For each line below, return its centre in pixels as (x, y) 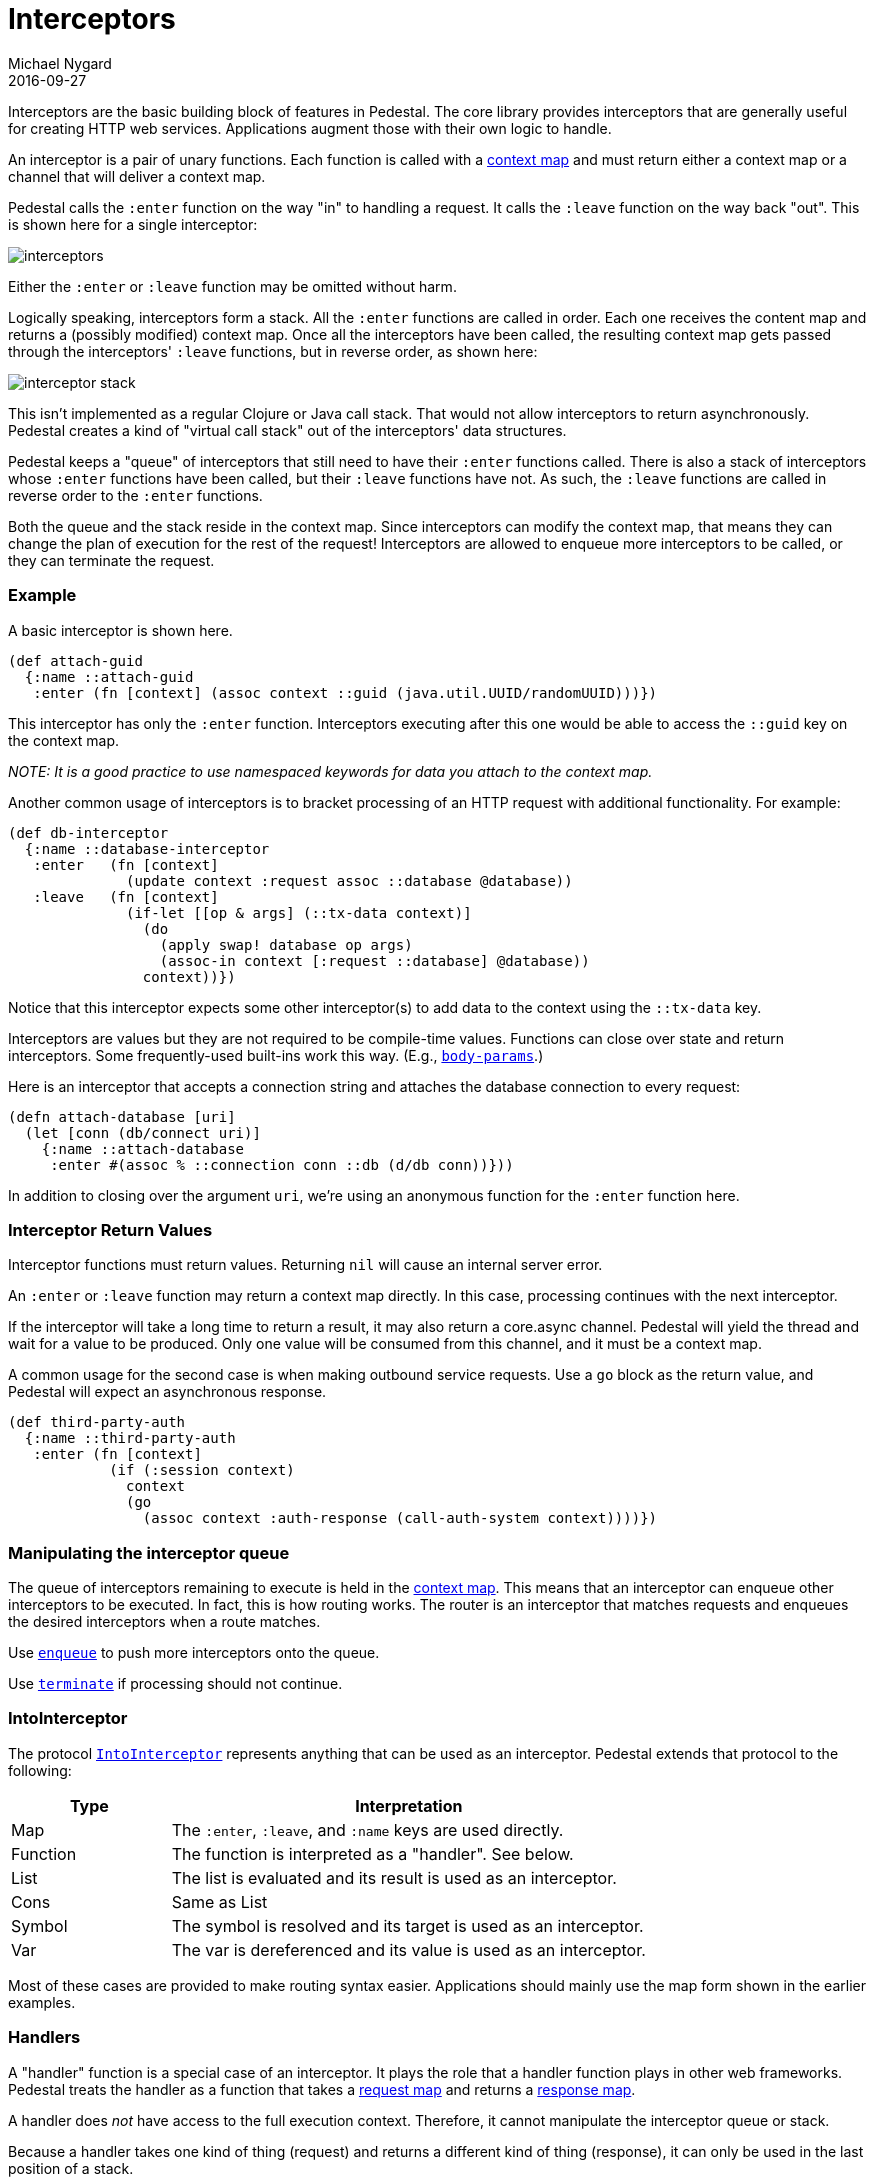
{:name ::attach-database (143, 1148)
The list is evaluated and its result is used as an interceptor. (394, 1877)
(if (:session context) (202, 1470)
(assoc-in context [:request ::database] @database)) (374, 960)
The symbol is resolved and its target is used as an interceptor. (407, 1925)
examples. (42, 2002)
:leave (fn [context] (126, 896)
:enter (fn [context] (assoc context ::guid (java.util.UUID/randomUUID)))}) (345, 692)
